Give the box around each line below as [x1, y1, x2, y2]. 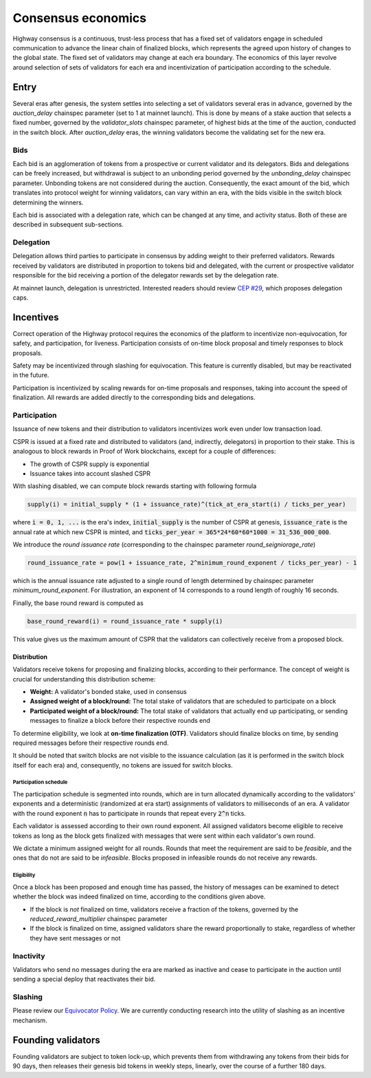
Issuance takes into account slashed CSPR [30, 469, 151, 478]
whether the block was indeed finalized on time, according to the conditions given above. [12, 892, 266, 901]
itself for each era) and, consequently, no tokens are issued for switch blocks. [12, 761, 233, 769]
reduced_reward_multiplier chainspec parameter [30, 914, 168, 922]
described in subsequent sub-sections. [12, 220, 124, 229]
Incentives [12, 311, 59, 323]
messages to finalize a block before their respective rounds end [30, 717, 211, 725]
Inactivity [12, 951, 45, 960]
